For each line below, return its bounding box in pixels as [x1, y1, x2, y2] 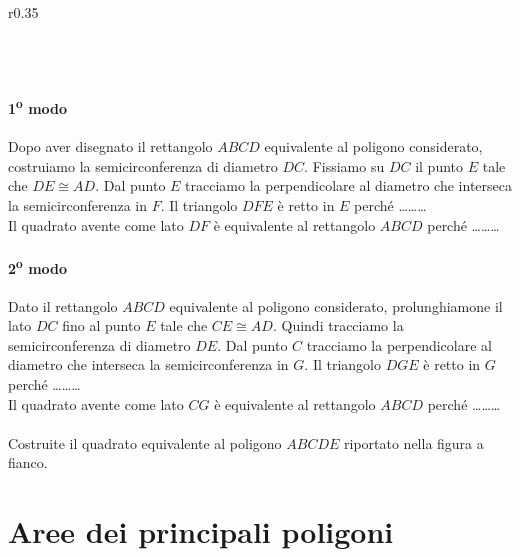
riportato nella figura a [344, 432, 484, 453]
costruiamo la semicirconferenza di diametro [8, 155, 278, 176]
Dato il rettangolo [8, 295, 118, 316]
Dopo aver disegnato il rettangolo [8, 136, 213, 157]
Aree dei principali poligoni [8, 511, 394, 552]
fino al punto [62, 315, 141, 336]
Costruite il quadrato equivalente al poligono [8, 432, 282, 453]
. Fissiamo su [304, 155, 385, 176]
